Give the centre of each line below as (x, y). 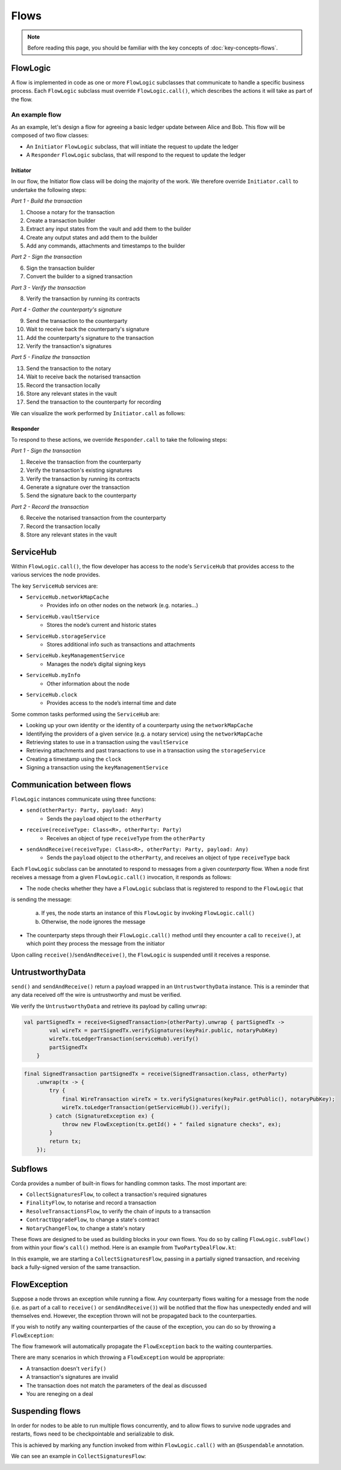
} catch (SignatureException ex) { (102, 1116)
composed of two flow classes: (50, 135)
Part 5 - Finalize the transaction (51, 357)
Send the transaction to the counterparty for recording (94, 402)
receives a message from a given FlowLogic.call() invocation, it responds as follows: (121, 877)
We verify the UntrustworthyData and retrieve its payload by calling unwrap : (109, 1006)
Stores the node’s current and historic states (102, 625)
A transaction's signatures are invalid (72, 1377)
